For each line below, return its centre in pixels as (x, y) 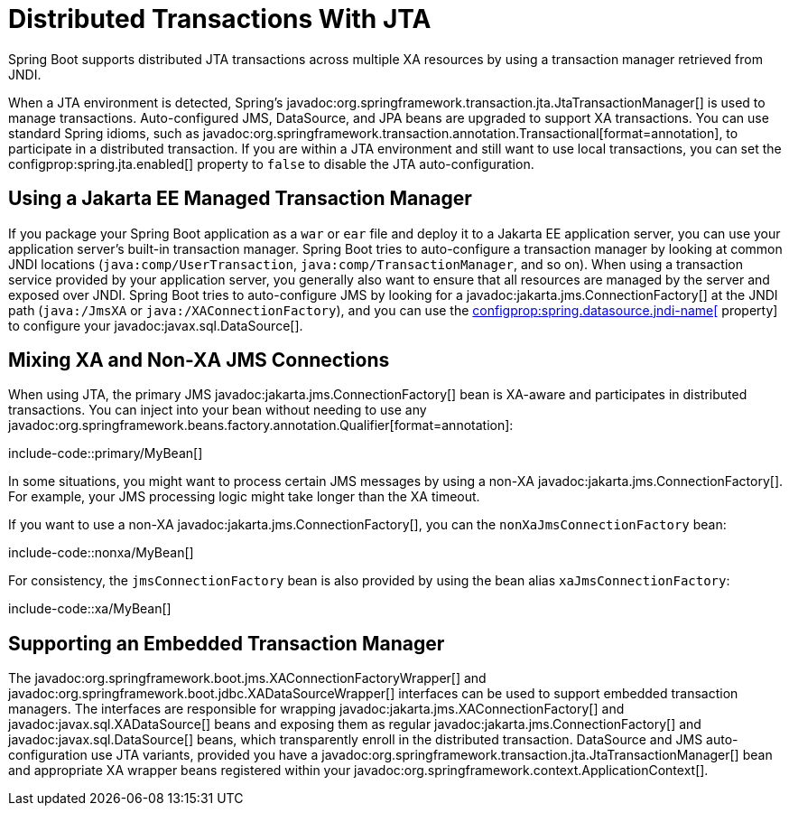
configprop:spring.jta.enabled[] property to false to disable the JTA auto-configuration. (271, 164)
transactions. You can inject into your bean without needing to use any (218, 410)
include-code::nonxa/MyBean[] (101, 553)
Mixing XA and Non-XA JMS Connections (199, 360)
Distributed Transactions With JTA (220, 19)
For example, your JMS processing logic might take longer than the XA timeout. (244, 497)
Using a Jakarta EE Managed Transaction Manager (240, 199)
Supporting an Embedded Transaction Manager (227, 643)
